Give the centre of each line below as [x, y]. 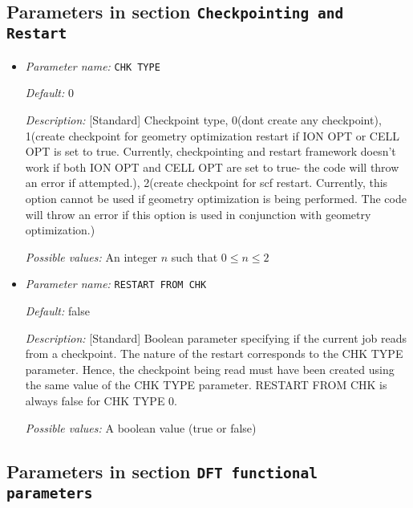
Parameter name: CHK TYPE [93, 65]
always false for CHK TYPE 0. [101, 400]
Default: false [57, 311]
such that [194, 256]
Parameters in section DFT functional [162, 471]
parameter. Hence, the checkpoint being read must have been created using [210, 369]
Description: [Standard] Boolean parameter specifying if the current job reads [216, 337]
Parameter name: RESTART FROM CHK [116, 284]
